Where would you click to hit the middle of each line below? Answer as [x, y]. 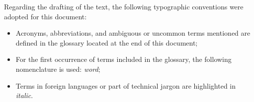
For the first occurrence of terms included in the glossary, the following [124, 59]
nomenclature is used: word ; [58, 69]
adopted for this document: [45, 16]
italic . [24, 95]
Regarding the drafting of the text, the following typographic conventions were [124, 6]
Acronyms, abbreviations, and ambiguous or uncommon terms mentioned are [133, 33]
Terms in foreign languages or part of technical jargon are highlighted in [126, 85]
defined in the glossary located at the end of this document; [107, 42]
